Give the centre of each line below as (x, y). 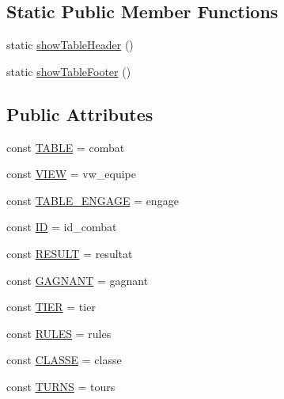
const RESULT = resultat (70, 253)
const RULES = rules (59, 333)
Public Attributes (80, 114)
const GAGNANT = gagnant (78, 280)
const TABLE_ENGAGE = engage (93, 200)
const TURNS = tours (61, 386)
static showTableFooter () (69, 71)
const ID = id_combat (62, 227)
